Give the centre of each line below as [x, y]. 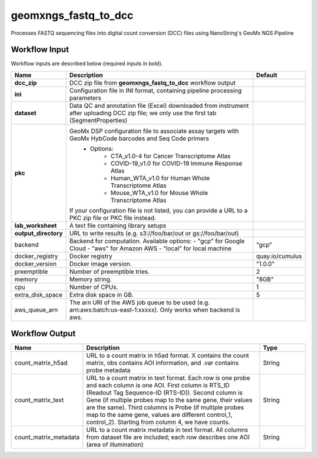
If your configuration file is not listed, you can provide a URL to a [158, 210]
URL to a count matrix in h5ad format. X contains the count [168, 356]
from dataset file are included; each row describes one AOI [168, 437]
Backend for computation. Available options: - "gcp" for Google [157, 241]
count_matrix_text [39, 400]
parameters [85, 98]
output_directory [39, 233]
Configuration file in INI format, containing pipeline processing [155, 90]
